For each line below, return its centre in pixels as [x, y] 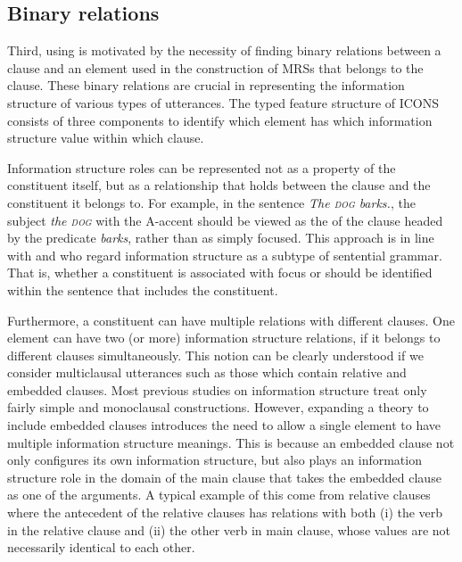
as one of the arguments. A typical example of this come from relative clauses [219, 495]
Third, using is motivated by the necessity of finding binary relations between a [224, 50]
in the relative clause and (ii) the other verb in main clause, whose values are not [229, 529]
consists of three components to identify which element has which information [220, 120]
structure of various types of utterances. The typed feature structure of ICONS [223, 102]
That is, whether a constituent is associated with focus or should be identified [220, 273]
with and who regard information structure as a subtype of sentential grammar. [225, 255]
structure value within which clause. [106, 138]
